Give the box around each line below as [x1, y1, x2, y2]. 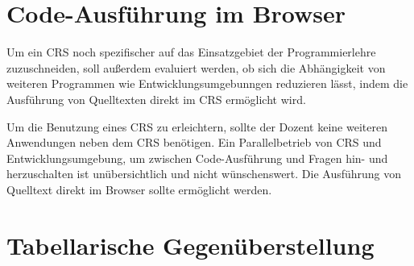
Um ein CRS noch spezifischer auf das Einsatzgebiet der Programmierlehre [6, 44, 376, 60]
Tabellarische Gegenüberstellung [6, 228, 375, 261]
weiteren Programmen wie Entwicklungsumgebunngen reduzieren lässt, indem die [6, 75, 408, 92]
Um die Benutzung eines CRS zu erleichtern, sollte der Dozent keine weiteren [6, 118, 387, 135]
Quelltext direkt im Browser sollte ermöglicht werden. [6, 181, 272, 197]
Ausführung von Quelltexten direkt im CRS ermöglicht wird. [6, 90, 306, 107]
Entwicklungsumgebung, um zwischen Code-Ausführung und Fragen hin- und [6, 149, 388, 166]
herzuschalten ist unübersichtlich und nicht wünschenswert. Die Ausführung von [6, 165, 402, 182]
